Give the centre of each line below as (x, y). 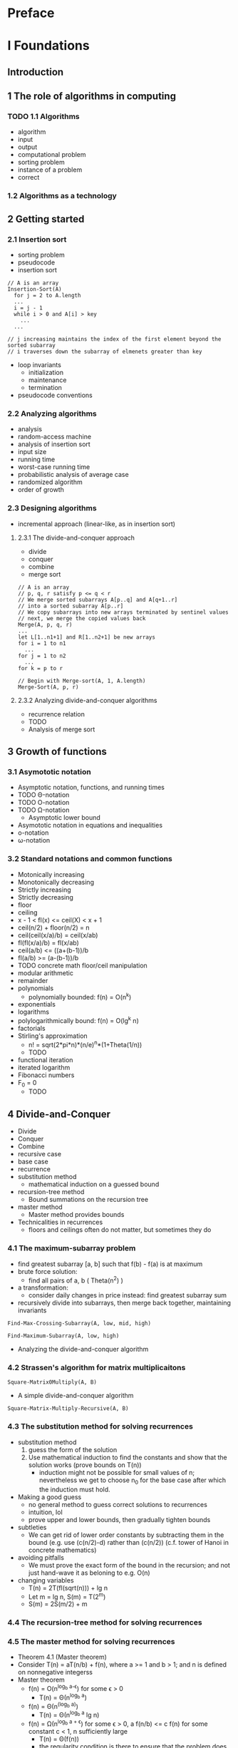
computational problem (52, 155)
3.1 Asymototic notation (49, 771)
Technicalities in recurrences (60, 1222)
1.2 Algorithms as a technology (62, 196)
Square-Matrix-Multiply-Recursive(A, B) (68, 1409)
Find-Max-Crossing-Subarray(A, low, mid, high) (79, 1324)
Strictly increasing (44, 890)
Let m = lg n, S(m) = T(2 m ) (67, 1596)
